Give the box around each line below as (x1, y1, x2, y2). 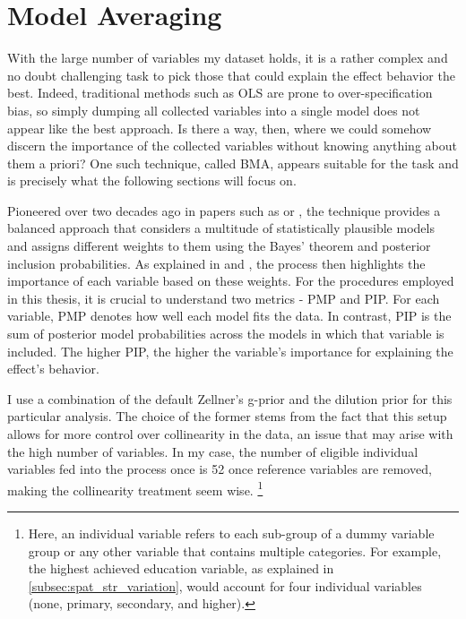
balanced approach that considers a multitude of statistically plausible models (7, 219, 435, 237)
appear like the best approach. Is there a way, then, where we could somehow (7, 118, 432, 137)
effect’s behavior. (7, 359, 99, 378)
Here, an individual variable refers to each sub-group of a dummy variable (28, 524, 435, 543)
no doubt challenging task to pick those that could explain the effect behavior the (7, 65, 455, 84)
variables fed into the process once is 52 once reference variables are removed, (7, 460, 432, 478)
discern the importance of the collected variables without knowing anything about (7, 136, 457, 155)
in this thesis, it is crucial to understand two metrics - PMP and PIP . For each (7, 288, 440, 307)
